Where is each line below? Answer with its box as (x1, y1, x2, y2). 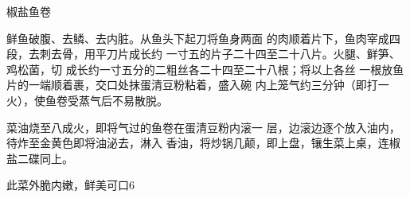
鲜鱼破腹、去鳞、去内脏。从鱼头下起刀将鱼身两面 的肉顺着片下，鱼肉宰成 (6, 29, 389, 46)
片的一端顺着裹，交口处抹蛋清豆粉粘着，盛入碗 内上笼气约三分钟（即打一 (6, 76, 389, 93)
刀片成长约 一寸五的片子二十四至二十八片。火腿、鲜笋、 (106, 45, 400, 62)
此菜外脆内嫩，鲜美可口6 (6, 177, 135, 193)
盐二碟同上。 (6, 149, 73, 166)
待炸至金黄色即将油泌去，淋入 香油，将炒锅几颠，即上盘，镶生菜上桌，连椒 (6, 134, 400, 151)
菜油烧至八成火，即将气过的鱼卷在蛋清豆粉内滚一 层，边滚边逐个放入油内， (6, 118, 400, 135)
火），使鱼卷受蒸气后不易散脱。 (6, 91, 168, 108)
